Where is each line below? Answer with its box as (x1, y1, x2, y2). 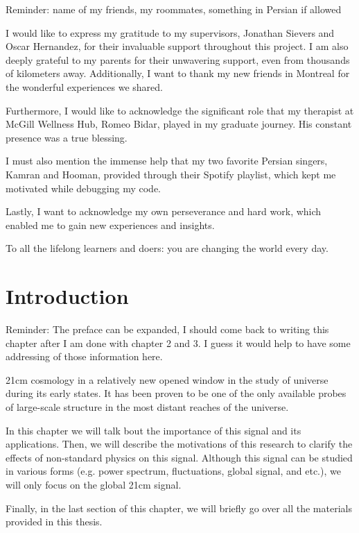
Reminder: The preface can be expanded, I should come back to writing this (6, 322, 329, 337)
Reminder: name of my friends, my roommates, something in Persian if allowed (6, 2, 342, 16)
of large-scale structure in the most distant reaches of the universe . (6, 400, 289, 414)
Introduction (6, 282, 129, 310)
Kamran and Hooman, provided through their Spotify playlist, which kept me (6, 167, 336, 181)
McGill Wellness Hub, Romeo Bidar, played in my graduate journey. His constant (6, 117, 352, 131)
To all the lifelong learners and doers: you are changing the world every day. (6, 241, 329, 255)
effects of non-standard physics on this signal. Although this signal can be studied (6, 450, 353, 464)
